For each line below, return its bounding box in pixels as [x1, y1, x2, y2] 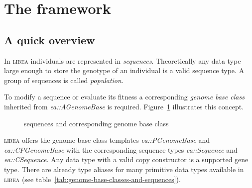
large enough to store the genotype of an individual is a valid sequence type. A [4, 65, 245, 76]
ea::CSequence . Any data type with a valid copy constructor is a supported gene [4, 154, 249, 165]
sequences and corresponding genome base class [24, 118, 169, 128]
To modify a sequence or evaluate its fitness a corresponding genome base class [4, 92, 245, 102]
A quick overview [4, 32, 95, 47]
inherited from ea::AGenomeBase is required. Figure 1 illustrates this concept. [4, 101, 244, 111]
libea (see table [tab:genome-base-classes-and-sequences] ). [4, 174, 181, 184]
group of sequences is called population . [4, 75, 124, 85]
